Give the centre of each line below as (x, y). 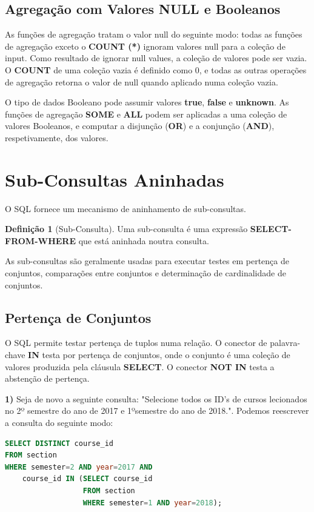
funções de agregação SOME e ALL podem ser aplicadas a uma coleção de (146, 114)
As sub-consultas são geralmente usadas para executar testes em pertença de (147, 261)
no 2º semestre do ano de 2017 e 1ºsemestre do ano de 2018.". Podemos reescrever (157, 411)
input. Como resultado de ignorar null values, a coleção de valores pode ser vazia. (156, 58)
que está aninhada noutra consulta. (144, 240)
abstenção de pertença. (47, 378)
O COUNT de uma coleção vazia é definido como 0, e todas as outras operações (156, 69)
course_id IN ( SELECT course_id (87, 479)
